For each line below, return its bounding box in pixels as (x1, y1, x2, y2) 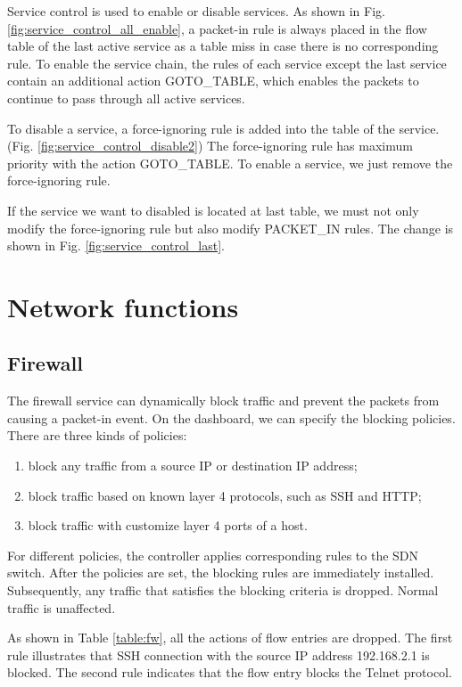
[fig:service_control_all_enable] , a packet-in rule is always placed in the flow (7, 19, 427, 37)
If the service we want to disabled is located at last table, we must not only (7, 200, 419, 219)
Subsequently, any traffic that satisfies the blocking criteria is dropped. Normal (7, 581, 439, 600)
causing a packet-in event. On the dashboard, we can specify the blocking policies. (7, 408, 456, 427)
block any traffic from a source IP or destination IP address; (28, 456, 358, 475)
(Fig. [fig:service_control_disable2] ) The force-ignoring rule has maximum (7, 136, 413, 155)
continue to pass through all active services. (7, 88, 245, 107)
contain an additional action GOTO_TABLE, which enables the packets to (7, 71, 419, 90)
